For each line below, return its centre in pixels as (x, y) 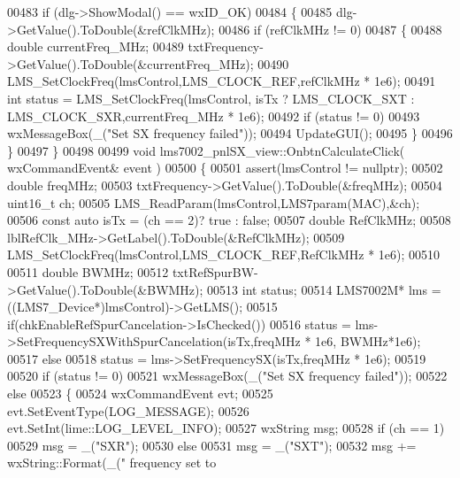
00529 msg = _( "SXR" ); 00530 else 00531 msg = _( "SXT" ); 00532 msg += (212, 445)
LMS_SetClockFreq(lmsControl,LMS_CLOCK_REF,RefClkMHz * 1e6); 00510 (224, 254)
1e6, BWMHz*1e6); (368, 341)
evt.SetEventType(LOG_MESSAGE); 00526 (128, 410)
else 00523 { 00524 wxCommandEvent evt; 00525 (140, 393)
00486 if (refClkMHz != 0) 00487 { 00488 (330, 29)
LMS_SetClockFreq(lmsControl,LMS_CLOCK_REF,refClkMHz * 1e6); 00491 (222, 81)
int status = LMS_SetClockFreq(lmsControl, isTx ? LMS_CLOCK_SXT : (211, 98)
